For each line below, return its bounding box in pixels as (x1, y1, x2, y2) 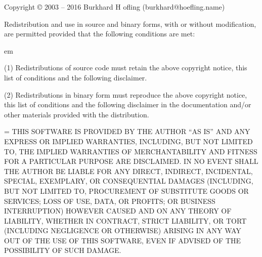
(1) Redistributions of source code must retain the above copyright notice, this (4, 62, 247, 73)
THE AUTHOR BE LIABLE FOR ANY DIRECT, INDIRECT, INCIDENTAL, (4, 165, 253, 176)
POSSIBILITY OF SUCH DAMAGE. (4, 245, 121, 255)
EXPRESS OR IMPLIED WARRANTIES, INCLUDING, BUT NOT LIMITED (4, 136, 253, 146)
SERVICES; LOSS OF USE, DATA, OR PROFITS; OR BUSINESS (4, 195, 215, 206)
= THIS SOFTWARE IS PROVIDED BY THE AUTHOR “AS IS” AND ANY (4, 126, 250, 137)
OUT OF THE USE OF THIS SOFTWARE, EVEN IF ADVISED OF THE (4, 235, 241, 245)
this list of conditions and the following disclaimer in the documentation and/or (4, 99, 251, 110)
